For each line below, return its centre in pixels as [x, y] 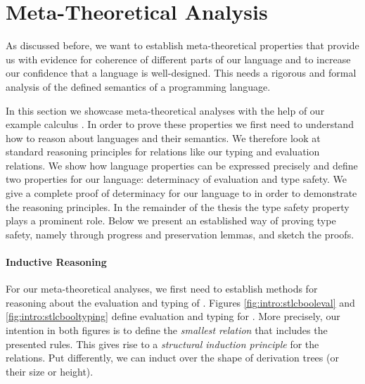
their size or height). [50, 371]
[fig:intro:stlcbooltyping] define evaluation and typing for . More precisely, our [173, 316]
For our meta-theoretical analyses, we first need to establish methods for [162, 289]
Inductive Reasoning [56, 262]
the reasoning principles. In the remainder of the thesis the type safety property [178, 206]
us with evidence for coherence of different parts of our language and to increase [178, 59]
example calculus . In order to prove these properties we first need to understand [180, 124]
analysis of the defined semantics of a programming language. [138, 86]
